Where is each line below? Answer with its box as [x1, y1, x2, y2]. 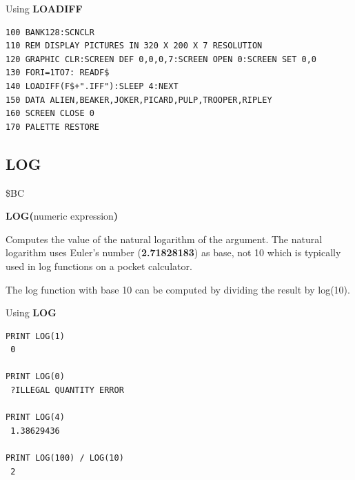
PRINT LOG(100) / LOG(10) [6, 453, 124, 463]
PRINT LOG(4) [6, 412, 65, 423]
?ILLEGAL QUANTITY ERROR [10, 385, 124, 396]
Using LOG [6, 305, 57, 320]
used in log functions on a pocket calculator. [6, 258, 192, 273]
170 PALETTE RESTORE [6, 122, 100, 132]
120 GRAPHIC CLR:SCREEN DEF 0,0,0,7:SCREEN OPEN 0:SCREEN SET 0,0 [6, 54, 317, 64]
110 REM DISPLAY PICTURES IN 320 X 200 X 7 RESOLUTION [6, 41, 263, 51]
